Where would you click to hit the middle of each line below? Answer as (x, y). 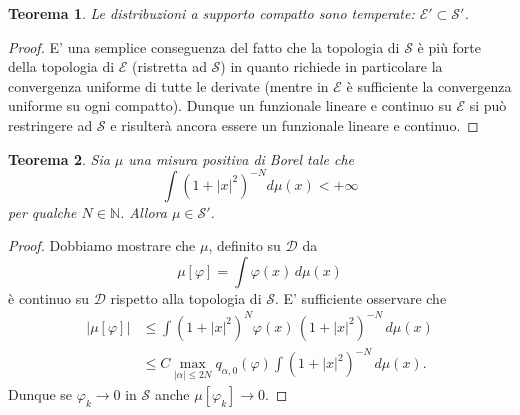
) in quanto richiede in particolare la (331, 66)
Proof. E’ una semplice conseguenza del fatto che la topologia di (204, 46)
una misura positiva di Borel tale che (241, 158)
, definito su (244, 245)
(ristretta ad (169, 66)
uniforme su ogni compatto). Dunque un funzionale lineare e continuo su (230, 105)
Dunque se (40, 393)
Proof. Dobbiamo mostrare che (102, 245)
